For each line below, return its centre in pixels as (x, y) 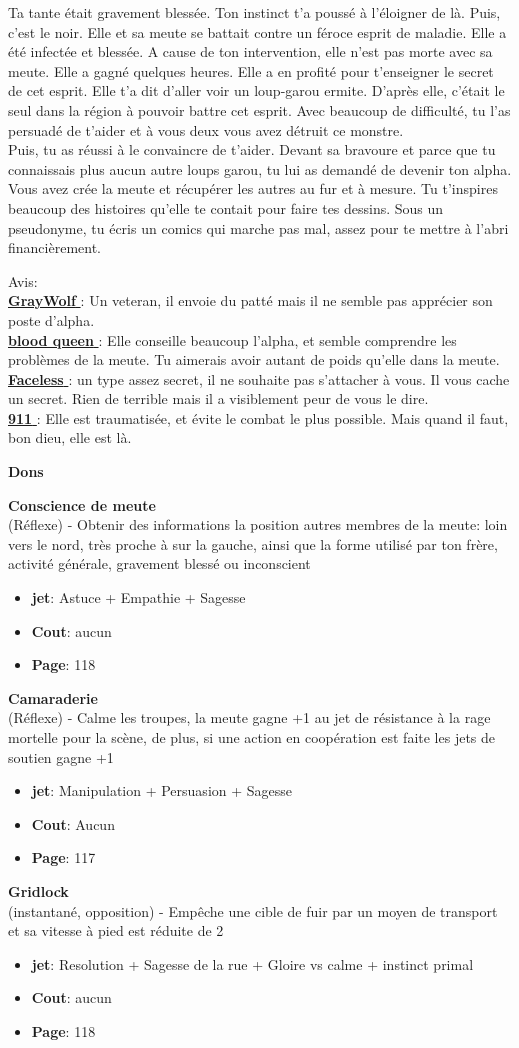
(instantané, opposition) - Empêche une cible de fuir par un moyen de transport (253, 910)
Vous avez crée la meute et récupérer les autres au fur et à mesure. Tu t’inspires (253, 188)
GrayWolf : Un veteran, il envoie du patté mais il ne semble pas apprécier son (250, 300)
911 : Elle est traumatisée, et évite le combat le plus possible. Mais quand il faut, (258, 417)
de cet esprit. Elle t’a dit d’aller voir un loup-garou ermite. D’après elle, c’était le (256, 90)
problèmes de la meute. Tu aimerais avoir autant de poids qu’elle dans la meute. (254, 359)
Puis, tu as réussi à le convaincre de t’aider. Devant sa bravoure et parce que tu (252, 149)
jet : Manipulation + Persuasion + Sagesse (162, 790)
